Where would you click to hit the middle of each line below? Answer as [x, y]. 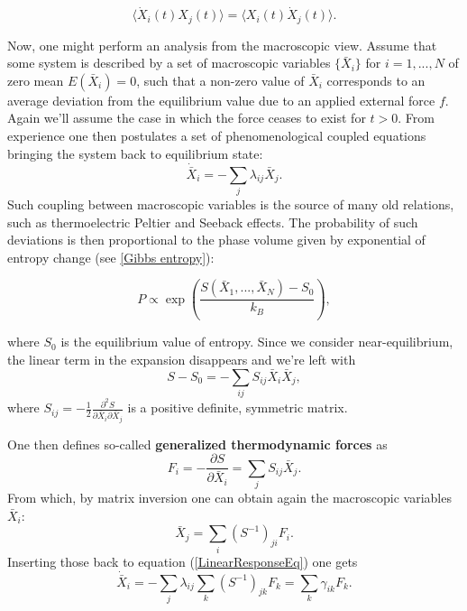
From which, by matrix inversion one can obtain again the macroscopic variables [229, 498]
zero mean [36, 80]
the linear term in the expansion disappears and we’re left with [182, 359]
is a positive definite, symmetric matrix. [238, 407]
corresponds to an [376, 80]
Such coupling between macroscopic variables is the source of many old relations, [231, 204]
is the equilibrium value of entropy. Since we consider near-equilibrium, [257, 342]
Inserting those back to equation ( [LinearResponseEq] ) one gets [183, 561]
